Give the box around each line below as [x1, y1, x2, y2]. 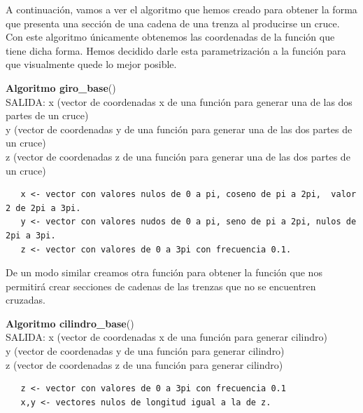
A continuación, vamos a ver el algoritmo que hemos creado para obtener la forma [6, 2, 357, 16]
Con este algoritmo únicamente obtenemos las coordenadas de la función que [6, 29, 335, 44]
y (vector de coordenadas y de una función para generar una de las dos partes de [6, 121, 353, 136]
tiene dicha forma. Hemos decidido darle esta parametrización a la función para [6, 43, 346, 57]
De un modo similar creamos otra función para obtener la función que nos [6, 265, 322, 280]
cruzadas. [6, 292, 45, 307]
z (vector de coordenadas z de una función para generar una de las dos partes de [6, 149, 350, 163]
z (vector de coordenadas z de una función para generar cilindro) [6, 357, 283, 372]
